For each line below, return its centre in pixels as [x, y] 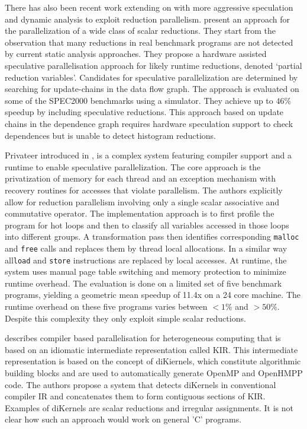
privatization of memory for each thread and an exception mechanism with [140, 178]
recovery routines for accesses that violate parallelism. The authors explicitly [144, 190]
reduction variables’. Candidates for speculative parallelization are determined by [151, 77]
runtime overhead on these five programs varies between [106, 306]
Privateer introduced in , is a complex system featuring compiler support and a [148, 155]
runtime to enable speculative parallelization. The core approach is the [133, 166]
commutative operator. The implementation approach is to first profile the [140, 213]
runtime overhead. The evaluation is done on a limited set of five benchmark [143, 283]
